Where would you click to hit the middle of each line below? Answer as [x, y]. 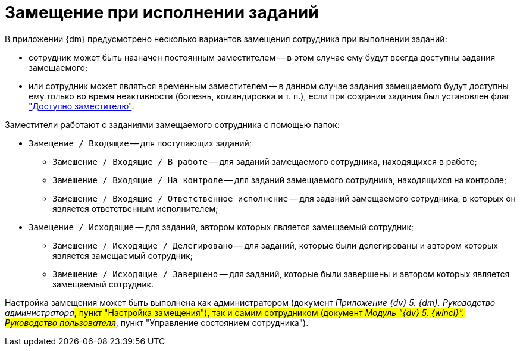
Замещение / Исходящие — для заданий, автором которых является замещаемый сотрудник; [221, 227]
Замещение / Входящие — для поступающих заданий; [140, 143]
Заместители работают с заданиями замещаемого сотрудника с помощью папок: [172, 124]
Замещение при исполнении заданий [162, 12]
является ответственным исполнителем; [135, 208]
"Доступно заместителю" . [82, 106]
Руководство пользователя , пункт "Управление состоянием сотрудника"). [157, 322]
